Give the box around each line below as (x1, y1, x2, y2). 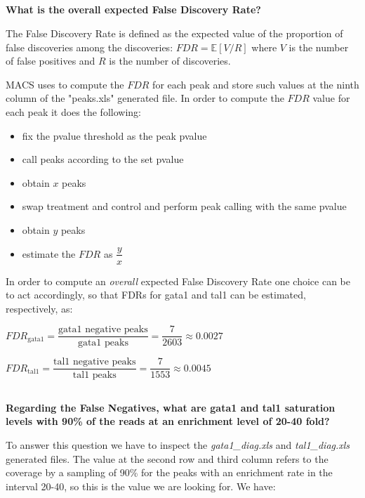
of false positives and (6, 53, 95, 68)
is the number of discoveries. (109, 53, 231, 68)
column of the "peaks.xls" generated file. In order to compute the (6, 91, 284, 105)
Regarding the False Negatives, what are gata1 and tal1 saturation (6, 400, 336, 414)
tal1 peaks (72, 370, 117, 381)
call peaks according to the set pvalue (22, 152, 184, 166)
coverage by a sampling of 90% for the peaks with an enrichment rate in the (6, 465, 333, 480)
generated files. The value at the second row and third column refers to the (6, 451, 328, 466)
